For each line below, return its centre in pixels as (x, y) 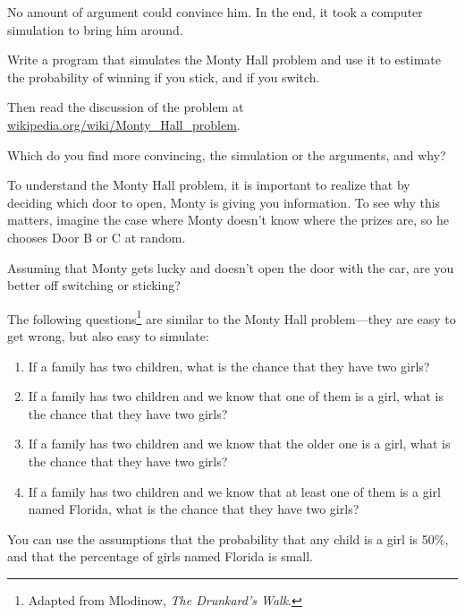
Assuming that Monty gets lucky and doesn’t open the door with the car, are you (231, 267)
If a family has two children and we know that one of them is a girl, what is (236, 396)
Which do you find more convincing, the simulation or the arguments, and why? (227, 154)
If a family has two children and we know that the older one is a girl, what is (239, 444)
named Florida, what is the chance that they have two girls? (194, 509)
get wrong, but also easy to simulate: (108, 335)
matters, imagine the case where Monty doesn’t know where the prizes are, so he (228, 220)
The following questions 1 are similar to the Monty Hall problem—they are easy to (232, 317)
